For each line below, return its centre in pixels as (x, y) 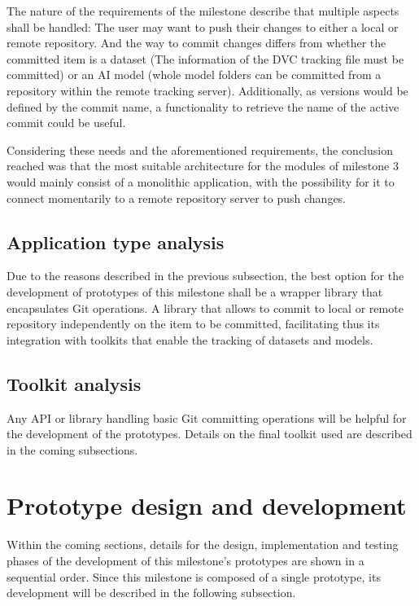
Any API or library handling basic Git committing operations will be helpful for (207, 417)
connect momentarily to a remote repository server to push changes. (177, 198)
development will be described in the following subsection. (151, 593)
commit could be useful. (66, 123)
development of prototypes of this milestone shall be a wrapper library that (195, 291)
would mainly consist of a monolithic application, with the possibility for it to (201, 181)
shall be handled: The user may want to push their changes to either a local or (203, 26)
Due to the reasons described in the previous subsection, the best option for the (205, 276)
